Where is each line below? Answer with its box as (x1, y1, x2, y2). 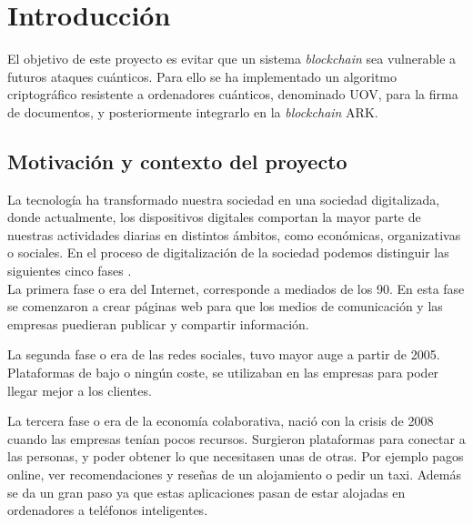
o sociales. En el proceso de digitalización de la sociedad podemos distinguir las (7, 243, 449, 262)
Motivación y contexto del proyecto (7, 146, 347, 175)
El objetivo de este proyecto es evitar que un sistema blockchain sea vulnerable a (7, 49, 457, 68)
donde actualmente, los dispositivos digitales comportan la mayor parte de (7, 207, 421, 227)
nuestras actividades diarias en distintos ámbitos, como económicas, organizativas (7, 225, 461, 244)
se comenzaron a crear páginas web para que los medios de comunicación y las (7, 297, 443, 316)
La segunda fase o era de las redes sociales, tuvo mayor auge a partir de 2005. (7, 345, 440, 364)
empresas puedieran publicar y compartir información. (7, 314, 309, 333)
